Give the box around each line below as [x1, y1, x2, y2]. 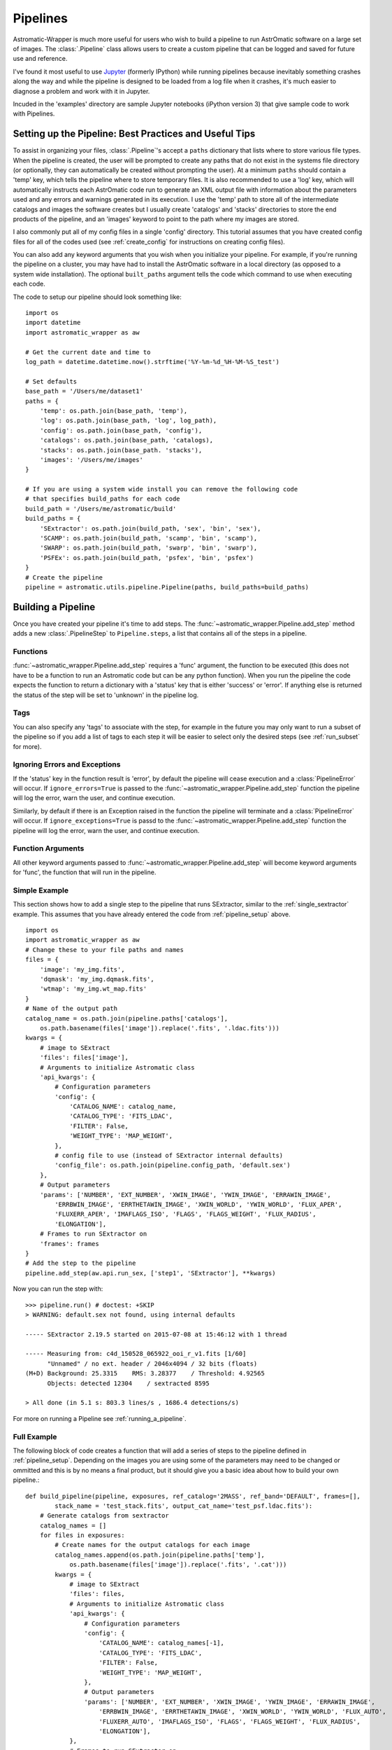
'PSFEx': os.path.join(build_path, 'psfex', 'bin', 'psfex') [39, 554, 254, 561]
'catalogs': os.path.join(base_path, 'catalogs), [39, 436, 213, 444]
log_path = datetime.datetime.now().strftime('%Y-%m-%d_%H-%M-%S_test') [25, 358, 280, 365]
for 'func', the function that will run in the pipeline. [13, 868, 157, 876]
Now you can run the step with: [13, 1284, 103, 1293]
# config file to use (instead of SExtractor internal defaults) [55, 1151, 284, 1160]
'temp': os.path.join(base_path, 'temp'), [39, 407, 188, 414]
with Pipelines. [13, 109, 55, 118]
